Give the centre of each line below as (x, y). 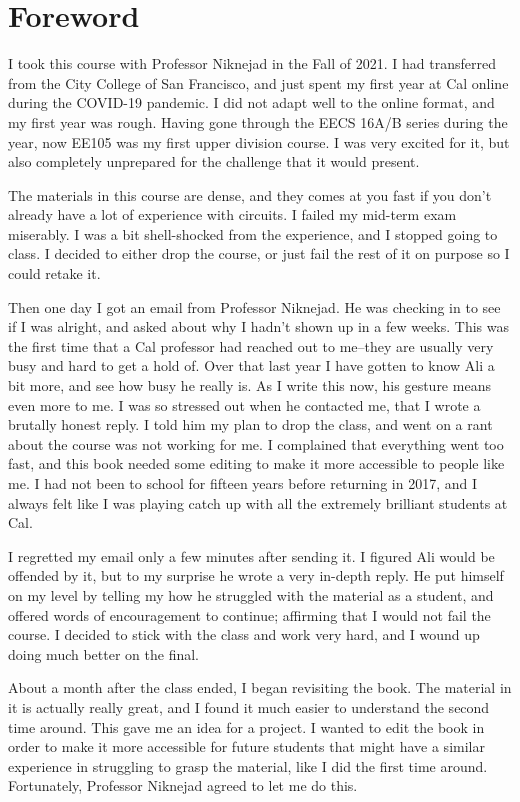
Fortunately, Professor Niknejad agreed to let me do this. (183, 785)
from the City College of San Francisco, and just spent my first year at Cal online (258, 82)
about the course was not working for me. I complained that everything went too (256, 443)
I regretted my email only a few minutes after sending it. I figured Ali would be (251, 555)
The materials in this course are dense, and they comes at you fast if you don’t (250, 194)
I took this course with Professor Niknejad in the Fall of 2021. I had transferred (252, 63)
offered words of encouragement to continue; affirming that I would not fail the (249, 614)
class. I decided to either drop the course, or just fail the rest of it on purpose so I (259, 253)
